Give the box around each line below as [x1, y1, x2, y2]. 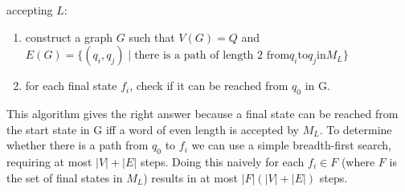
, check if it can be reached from [129, 77, 288, 94]
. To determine [319, 121, 392, 137]
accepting [6, 2, 53, 18]
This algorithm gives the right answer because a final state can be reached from [6, 104, 399, 121]
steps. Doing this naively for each [140, 153, 305, 170]
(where [341, 153, 375, 170]
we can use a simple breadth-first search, [191, 137, 391, 153]
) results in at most [143, 169, 238, 186]
